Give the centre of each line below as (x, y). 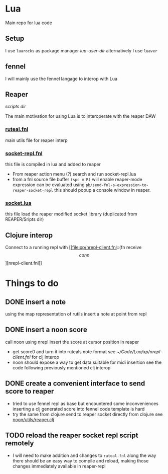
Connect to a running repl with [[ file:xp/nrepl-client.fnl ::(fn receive (73, 248)
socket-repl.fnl (24, 153)
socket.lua (18, 203)
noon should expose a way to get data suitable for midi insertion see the (87, 362)
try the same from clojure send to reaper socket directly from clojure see (88, 414)
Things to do (32, 284)
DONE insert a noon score (46, 330)
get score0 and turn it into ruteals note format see (64, 351)
